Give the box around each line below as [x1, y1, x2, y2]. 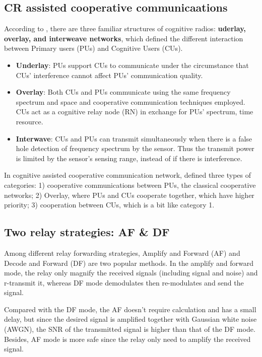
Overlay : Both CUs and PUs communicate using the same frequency [16, 87, 231, 97]
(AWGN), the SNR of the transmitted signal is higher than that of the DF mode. [4, 324, 255, 334]
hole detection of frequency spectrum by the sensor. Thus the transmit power [16, 143, 254, 154]
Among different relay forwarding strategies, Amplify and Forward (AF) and [4, 247, 240, 258]
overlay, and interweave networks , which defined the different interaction [4, 33, 243, 43]
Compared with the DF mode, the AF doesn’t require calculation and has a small [4, 304, 256, 314]
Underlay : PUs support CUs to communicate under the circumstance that [16, 59, 249, 70]
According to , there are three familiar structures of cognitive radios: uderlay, [4, 23, 246, 34]
